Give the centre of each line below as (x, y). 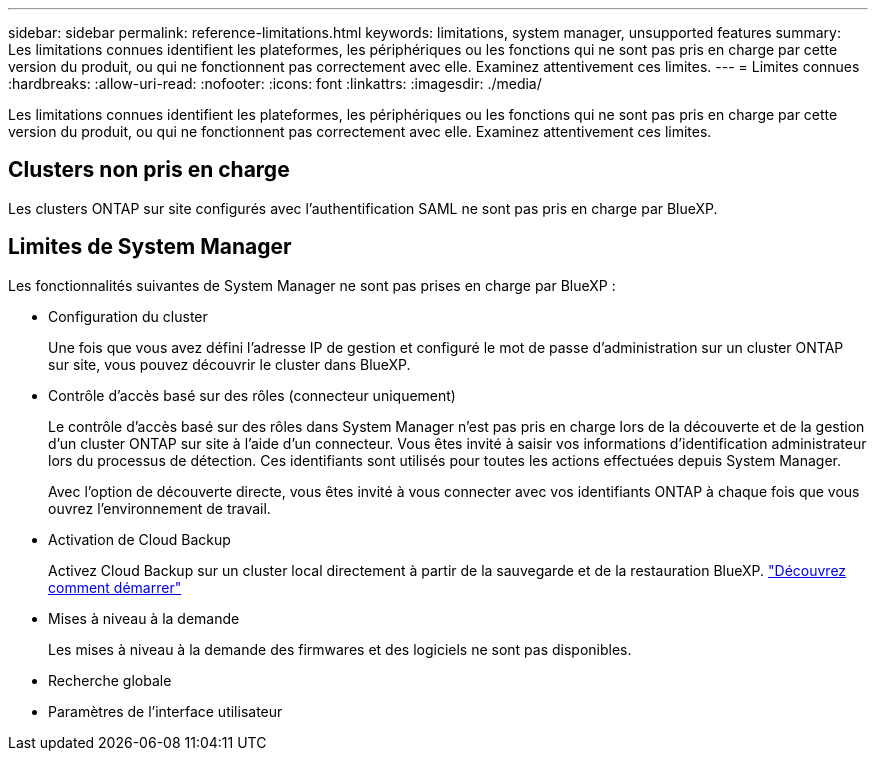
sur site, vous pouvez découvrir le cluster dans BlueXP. (229, 364)
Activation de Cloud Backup (139, 539)
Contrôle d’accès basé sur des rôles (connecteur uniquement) (252, 395)
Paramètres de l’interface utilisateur (165, 711)
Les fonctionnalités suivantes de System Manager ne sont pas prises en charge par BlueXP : (312, 285)
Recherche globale (110, 680)
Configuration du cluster (128, 316)
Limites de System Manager (150, 247)
